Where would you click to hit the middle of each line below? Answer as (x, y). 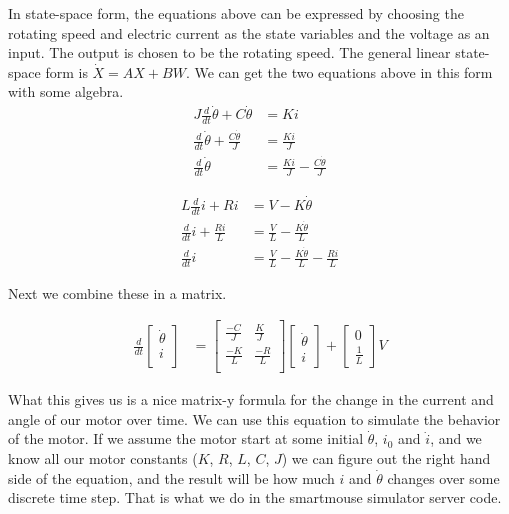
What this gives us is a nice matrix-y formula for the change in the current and (251, 399)
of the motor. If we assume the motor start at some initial (186, 438)
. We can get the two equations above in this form (339, 71)
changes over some (443, 477)
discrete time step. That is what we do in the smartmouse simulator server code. (255, 497)
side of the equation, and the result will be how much (171, 477)
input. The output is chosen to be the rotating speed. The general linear (229, 52)
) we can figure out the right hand (386, 458)
